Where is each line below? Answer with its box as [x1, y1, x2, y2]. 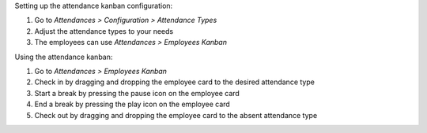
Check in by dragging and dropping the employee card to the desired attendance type [34, 77, 316, 87]
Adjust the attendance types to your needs [34, 26, 174, 35]
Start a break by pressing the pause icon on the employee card [34, 88, 240, 98]
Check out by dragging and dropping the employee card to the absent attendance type [34, 110, 318, 120]
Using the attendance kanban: [14, 52, 113, 61]
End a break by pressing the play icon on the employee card [34, 99, 231, 109]
